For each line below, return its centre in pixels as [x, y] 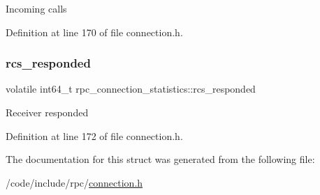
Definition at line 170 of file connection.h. [94, 32]
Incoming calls [36, 8]
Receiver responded [47, 112]
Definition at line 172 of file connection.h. [94, 135]
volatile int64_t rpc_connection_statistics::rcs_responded [131, 89]
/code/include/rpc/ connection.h [74, 182]
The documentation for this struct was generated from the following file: [160, 159]
